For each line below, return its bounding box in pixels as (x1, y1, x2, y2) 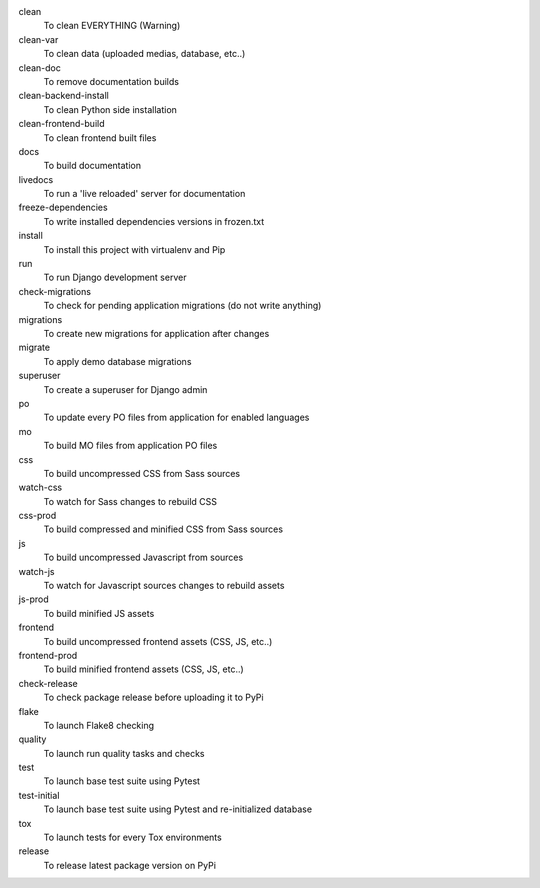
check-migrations (18, 285, 92, 297)
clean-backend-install (18, 90, 109, 102)
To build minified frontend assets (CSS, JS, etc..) (43, 663, 244, 675)
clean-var (18, 33, 59, 45)
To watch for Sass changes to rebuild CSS (43, 495, 217, 507)
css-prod (18, 510, 57, 522)
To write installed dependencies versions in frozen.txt (43, 215, 265, 227)
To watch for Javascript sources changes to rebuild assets (43, 580, 285, 592)
